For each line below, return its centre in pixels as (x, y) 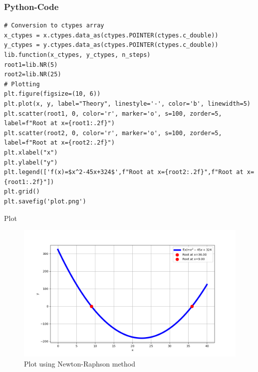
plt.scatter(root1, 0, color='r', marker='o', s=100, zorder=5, (113, 113)
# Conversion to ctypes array (54, 26)
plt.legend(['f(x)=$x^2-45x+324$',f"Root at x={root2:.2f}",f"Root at (124, 172)
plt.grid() (22, 192)
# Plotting (22, 84)
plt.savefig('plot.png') (45, 201)
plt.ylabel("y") (31, 162)
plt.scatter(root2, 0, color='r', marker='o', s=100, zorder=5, (113, 133)
